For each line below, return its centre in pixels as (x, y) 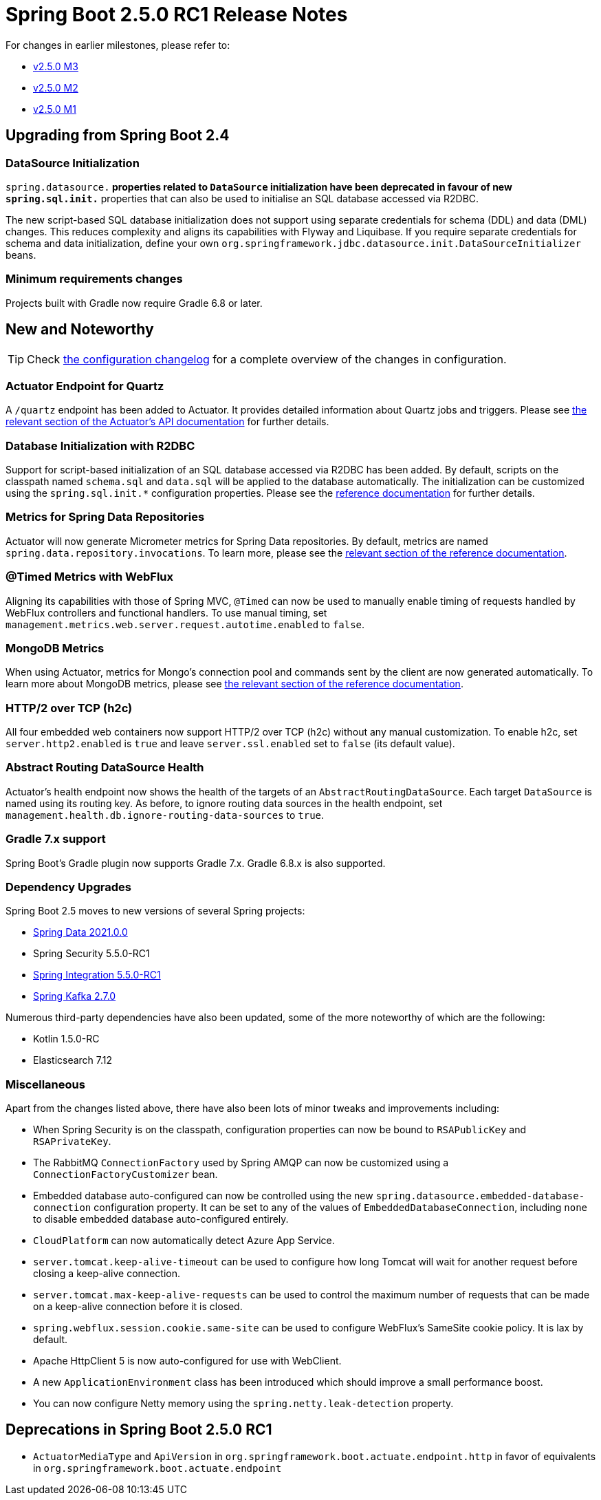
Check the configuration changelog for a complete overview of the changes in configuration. (267, 359)
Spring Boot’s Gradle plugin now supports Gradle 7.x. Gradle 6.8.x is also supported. (196, 863)
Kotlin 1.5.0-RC (66, 1039)
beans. (21, 255)
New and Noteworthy (80, 330)
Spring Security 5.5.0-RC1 (91, 954)
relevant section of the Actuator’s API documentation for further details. (167, 422)
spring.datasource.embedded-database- (480, 1196)
